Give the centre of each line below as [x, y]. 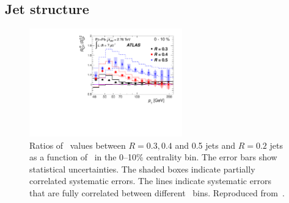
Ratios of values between [78, 145]
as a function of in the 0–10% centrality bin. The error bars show [153, 157]
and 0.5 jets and [205, 145]
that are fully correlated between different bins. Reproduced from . [157, 192]
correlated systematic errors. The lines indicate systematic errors [150, 181]
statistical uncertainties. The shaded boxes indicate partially [142, 169]
